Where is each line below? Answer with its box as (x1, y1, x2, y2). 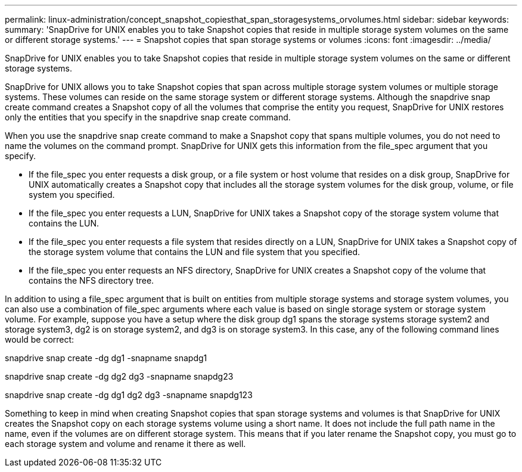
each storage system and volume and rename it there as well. (5, 439, 246, 449)
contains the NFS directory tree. (29, 275, 154, 285)
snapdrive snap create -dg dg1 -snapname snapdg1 (5, 353, 207, 363)
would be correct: (5, 334, 74, 344)
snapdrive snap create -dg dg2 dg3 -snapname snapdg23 (5, 371, 234, 381)
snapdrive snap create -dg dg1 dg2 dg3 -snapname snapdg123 (5, 390, 253, 400)
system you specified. (29, 190, 115, 200)
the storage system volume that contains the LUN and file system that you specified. (29, 247, 361, 257)
